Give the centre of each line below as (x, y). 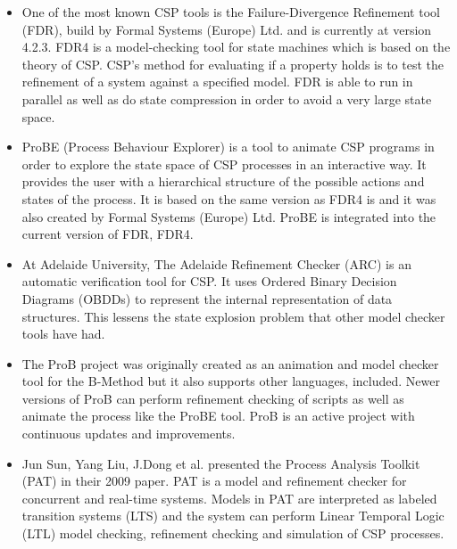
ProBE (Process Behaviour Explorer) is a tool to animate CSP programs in (228, 147)
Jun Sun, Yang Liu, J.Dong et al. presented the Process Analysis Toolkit (221, 463)
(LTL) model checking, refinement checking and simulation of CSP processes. (233, 533)
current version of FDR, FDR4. (108, 234)
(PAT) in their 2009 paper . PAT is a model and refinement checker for (214, 481)
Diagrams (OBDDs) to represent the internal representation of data (207, 298)
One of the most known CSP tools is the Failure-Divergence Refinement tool (231, 12)
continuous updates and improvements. (129, 434)
